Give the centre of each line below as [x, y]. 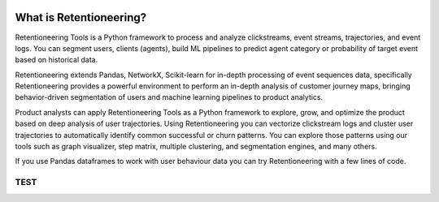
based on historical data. [57, 60]
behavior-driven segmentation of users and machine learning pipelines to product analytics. [169, 97]
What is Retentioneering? [81, 17]
